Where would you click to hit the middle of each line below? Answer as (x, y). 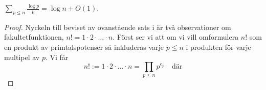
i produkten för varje (218, 47)
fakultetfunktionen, (34, 37)
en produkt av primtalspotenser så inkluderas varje (84, 47)
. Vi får (57, 57)
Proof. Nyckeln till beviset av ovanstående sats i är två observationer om (118, 27)
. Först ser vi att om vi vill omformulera (176, 37)
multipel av (22, 57)
